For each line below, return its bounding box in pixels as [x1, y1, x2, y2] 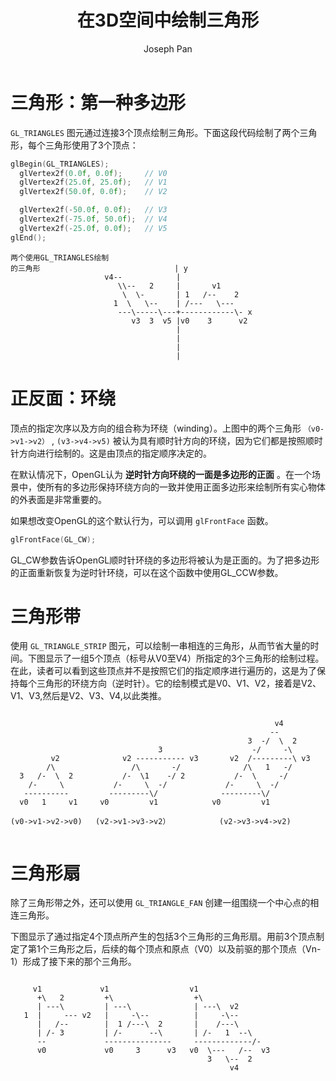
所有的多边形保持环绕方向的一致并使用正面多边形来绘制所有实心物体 [44, 481, 326, 493]
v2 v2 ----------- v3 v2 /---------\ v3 [50, 754, 311, 764]
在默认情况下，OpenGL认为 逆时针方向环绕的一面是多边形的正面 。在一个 [10, 468, 312, 480]
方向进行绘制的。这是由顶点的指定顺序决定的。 [18, 447, 212, 459]
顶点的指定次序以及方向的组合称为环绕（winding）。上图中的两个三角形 [10, 422, 302, 434]
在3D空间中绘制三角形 [76, 9, 260, 32]
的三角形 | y [10, 263, 188, 273]
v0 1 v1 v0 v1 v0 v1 [19, 797, 271, 808]
